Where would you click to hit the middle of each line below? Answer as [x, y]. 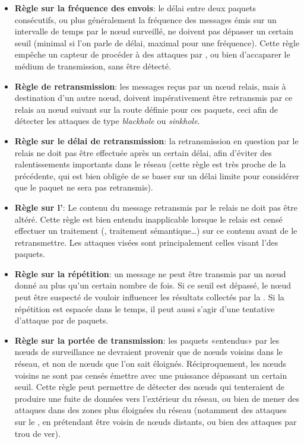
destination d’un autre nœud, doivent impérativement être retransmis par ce [153, 98]
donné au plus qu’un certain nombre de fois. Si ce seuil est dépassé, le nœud [153, 285]
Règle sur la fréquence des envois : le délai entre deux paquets [135, 8]
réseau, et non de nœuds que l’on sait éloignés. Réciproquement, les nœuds [151, 364]
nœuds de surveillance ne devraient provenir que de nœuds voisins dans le [148, 352]
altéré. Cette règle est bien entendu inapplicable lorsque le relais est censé [148, 219]
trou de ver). [37, 433]
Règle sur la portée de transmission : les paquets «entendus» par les [147, 340]
